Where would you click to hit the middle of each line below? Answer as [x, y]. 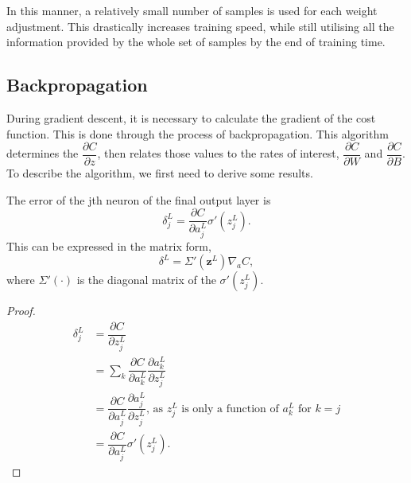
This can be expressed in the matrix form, [109, 245]
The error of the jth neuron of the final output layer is [139, 199]
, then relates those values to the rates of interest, [218, 153]
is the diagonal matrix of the [146, 280]
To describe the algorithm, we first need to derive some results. [160, 173]
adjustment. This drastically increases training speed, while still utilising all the [200, 26]
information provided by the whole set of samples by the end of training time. [196, 42]
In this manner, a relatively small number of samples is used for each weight [192, 10]
